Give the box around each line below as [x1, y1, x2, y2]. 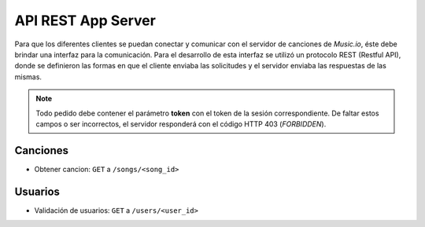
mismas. [14, 71, 42, 82]
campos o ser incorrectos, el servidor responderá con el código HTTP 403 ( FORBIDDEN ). [35, 119, 327, 129]
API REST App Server [14, 12, 157, 29]
